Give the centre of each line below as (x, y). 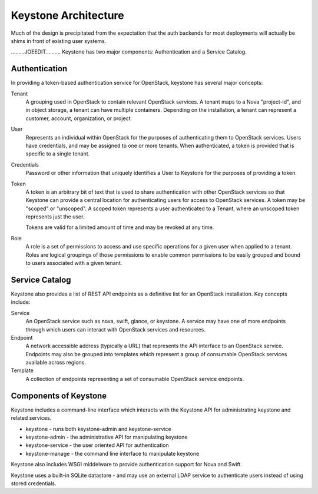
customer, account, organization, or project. (79, 118)
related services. (31, 418)
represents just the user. (55, 217)
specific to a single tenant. (58, 154)
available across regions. (56, 363)
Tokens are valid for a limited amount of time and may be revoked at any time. (120, 227)
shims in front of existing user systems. (59, 41)
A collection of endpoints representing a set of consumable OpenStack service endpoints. (135, 379)
